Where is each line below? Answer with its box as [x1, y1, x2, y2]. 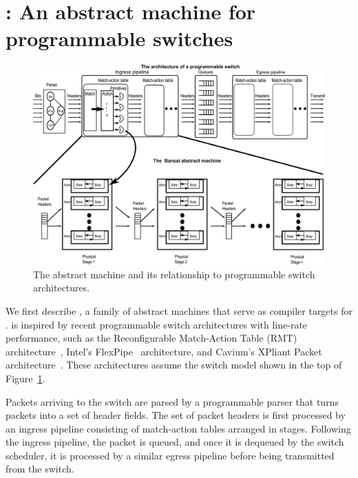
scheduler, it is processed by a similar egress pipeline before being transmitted [6, 448, 335, 462]
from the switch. [6, 461, 74, 476]
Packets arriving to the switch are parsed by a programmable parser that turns [6, 394, 339, 408]
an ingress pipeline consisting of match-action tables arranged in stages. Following [6, 421, 351, 435]
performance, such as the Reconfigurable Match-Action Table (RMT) [6, 331, 297, 345]
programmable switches [6, 24, 233, 52]
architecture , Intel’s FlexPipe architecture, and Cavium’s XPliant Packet [6, 344, 322, 358]
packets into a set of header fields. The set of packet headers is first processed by [6, 408, 346, 422]
